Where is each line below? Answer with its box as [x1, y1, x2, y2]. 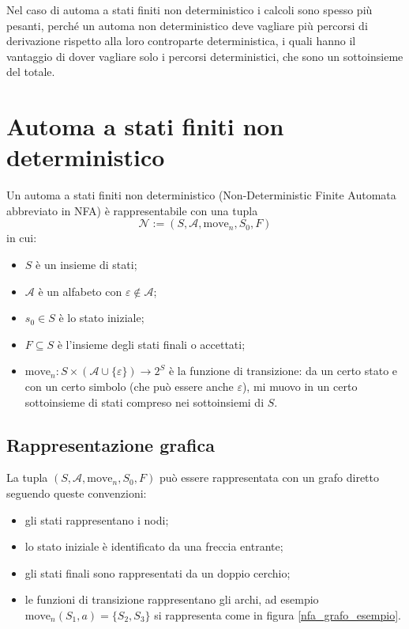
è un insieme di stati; [36, 256, 137, 273]
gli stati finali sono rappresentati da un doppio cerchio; [24, 564, 291, 581]
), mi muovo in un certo [242, 378, 358, 395]
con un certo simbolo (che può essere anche [24, 378, 234, 395]
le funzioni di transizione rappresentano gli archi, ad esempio [24, 591, 319, 608]
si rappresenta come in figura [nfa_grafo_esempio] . [154, 606, 401, 623]
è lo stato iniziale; [58, 309, 144, 326]
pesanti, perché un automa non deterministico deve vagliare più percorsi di [6, 17, 368, 33]
